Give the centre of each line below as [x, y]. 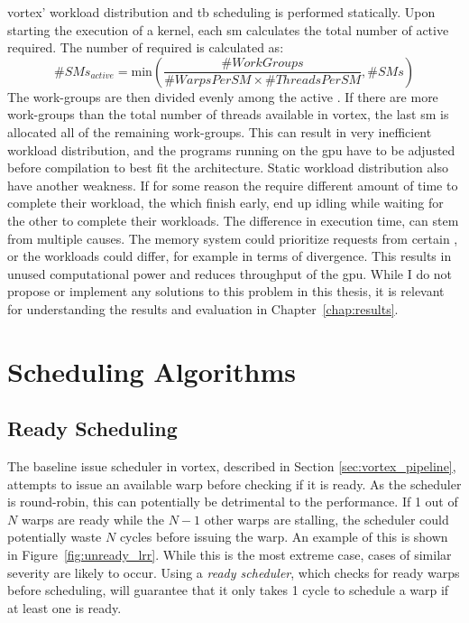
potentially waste [55, 537]
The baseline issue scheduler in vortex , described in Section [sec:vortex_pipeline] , [232, 466]
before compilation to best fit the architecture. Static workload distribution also [228, 167]
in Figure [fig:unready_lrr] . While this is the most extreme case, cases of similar [230, 555]
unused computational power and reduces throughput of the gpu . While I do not [230, 273]
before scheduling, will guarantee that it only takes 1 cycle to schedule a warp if [228, 590]
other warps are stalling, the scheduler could [326, 519]
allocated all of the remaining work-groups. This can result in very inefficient [220, 131]
